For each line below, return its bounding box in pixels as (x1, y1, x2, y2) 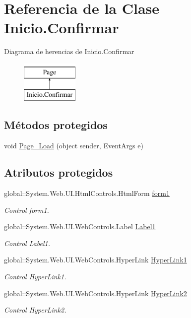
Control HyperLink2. (4, 305, 66, 315)
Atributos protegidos (4, 165, 113, 180)
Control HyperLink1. (4, 271, 66, 282)
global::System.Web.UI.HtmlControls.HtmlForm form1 (4, 188, 170, 198)
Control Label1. (4, 238, 51, 248)
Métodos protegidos (4, 117, 108, 132)
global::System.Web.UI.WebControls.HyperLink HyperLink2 (4, 288, 187, 298)
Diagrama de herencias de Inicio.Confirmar (4, 46, 134, 57)
